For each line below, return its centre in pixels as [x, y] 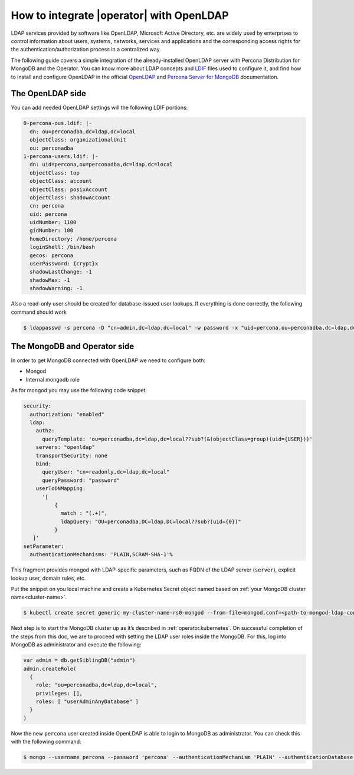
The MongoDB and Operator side [73, 346]
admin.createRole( [50, 669]
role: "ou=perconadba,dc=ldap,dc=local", [96, 685]
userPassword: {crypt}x [64, 264]
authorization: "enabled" [67, 414]
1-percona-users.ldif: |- [61, 156]
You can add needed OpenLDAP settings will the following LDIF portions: [99, 108]
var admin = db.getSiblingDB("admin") [79, 660]
